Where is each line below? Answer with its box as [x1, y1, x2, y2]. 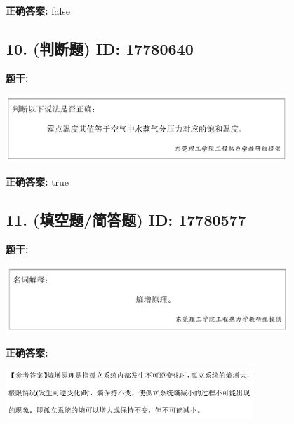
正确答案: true [6, 174, 69, 189]
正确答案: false [6, 4, 71, 18]
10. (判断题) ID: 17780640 [6, 37, 194, 59]
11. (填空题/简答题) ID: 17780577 [6, 208, 246, 230]
